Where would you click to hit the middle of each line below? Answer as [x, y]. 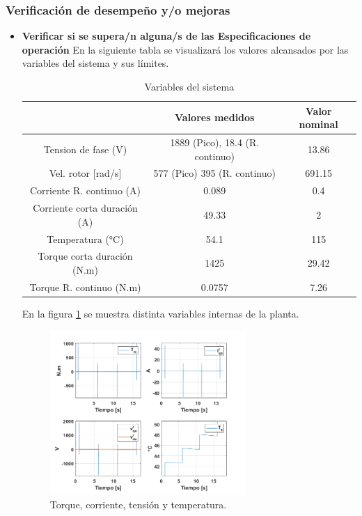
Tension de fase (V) [85, 149]
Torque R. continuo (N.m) [85, 287]
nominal [318, 124]
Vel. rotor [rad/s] [85, 173]
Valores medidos [215, 117]
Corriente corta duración [85, 208]
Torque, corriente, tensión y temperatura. [138, 505]
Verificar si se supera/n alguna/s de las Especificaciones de [166, 36]
